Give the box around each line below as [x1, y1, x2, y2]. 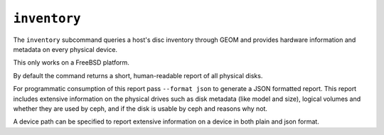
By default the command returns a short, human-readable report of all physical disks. [13, 71, 263, 80]
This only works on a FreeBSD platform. [13, 58, 129, 67]
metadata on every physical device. [13, 45, 117, 53]
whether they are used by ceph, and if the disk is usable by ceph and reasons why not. [13, 104, 268, 113]
